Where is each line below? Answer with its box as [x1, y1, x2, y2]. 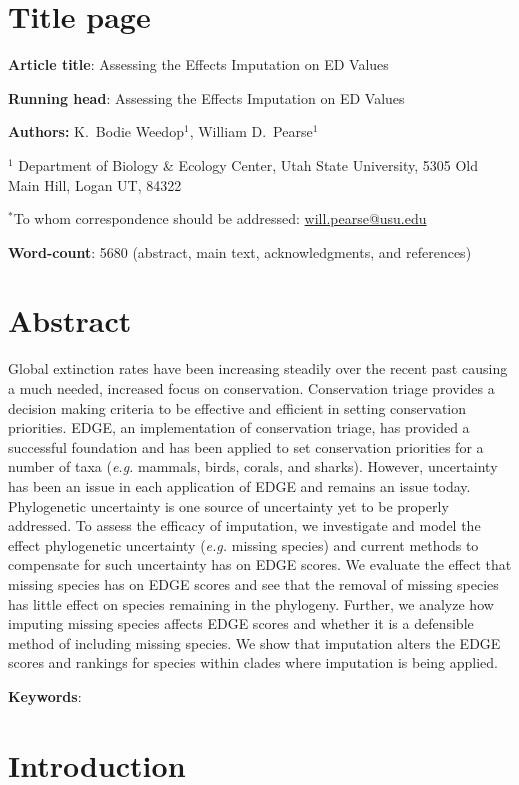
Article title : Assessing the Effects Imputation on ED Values [8, 54, 389, 75]
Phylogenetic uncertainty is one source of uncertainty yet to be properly [8, 495, 449, 516]
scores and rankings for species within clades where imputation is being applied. [8, 652, 498, 673]
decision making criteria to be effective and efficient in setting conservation [8, 397, 467, 418]
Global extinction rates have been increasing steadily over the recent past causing [8, 358, 508, 379]
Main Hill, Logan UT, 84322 [8, 174, 182, 195]
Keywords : [8, 685, 82, 706]
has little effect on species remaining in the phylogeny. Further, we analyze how [8, 593, 494, 614]
